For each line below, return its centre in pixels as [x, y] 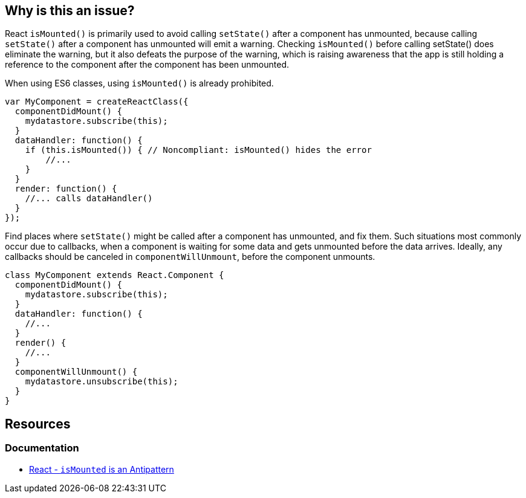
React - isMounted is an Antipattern [102, 469]
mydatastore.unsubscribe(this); [102, 382]
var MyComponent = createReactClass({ [97, 102]
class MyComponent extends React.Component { [115, 275]
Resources [38, 424]
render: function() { [66, 189]
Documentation [42, 448]
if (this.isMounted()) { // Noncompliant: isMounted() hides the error [198, 150]
